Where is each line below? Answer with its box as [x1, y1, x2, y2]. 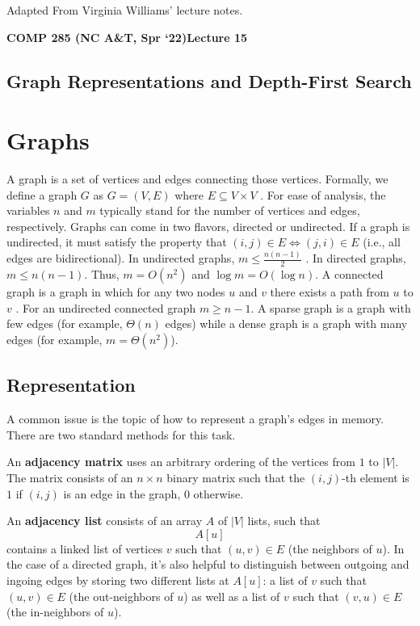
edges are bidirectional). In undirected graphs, [6, 250, 235, 267]
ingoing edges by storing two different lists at [6, 571, 229, 588]
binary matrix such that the [166, 468, 305, 485]
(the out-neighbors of [69, 587, 174, 604]
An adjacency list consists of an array [6, 512, 203, 529]
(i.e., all [363, 233, 401, 250]
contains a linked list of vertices [6, 540, 163, 557]
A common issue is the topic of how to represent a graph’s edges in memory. [6, 410, 384, 427]
